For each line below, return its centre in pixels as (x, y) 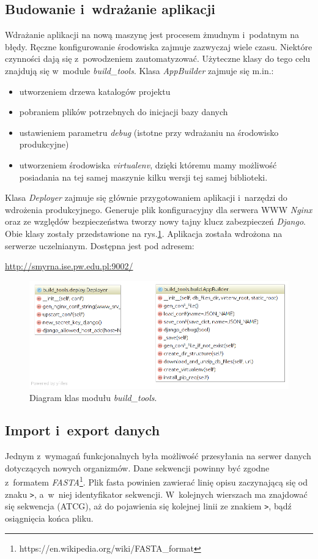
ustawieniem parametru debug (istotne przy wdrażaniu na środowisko (149, 132)
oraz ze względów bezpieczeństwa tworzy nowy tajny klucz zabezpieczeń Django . (155, 221)
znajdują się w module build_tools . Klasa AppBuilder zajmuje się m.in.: (139, 70)
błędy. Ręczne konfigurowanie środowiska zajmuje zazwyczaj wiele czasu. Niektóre (159, 46)
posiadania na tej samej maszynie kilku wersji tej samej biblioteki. (143, 177)
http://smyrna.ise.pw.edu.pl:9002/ (69, 266)
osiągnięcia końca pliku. (49, 518)
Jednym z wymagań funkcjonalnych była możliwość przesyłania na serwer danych (158, 456)
